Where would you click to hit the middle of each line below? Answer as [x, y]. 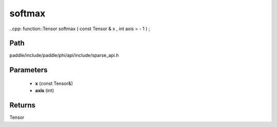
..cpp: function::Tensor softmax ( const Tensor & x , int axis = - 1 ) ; [80, 29]
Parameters [28, 70]
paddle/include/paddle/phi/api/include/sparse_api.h [64, 55]
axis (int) [45, 91]
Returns [23, 105]
